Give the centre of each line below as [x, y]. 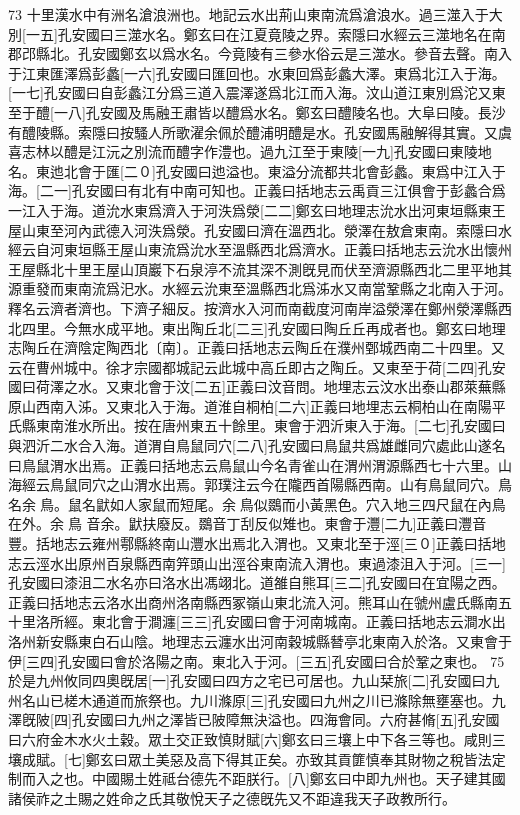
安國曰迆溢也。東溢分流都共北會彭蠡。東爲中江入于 [337, 170]
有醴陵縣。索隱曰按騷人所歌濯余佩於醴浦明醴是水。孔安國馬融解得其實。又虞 [260, 131]
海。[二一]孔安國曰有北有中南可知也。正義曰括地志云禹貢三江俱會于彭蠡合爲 [257, 190]
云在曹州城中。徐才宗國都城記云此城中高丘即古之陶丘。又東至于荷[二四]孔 [250, 366]
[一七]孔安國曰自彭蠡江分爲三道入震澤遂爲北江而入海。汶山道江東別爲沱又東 [257, 92]
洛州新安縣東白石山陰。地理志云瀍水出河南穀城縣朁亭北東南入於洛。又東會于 [260, 641]
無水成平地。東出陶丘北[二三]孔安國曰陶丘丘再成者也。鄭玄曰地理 [291, 327]
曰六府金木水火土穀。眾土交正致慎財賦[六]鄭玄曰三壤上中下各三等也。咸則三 [257, 738]
